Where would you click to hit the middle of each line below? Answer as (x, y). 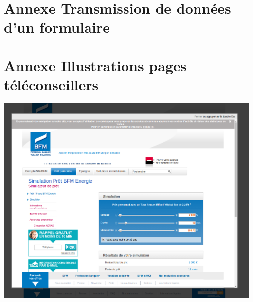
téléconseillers (51, 84)
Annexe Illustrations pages (95, 65)
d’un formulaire (57, 27)
